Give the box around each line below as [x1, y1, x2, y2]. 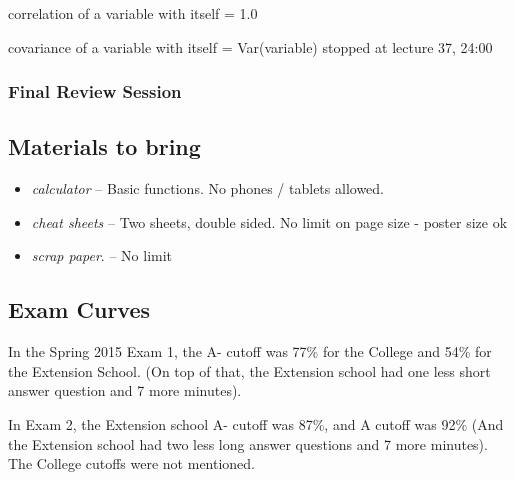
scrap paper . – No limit [31, 245, 173, 266]
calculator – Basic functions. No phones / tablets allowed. [31, 178, 384, 199]
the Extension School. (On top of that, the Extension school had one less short [8, 360, 491, 381]
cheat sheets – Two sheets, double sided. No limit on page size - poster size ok [31, 211, 508, 232]
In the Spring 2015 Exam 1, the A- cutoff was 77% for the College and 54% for [8, 341, 492, 362]
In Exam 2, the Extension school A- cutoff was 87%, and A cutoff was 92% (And [8, 414, 504, 434]
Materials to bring [8, 131, 201, 162]
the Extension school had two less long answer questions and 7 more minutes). [8, 433, 488, 454]
